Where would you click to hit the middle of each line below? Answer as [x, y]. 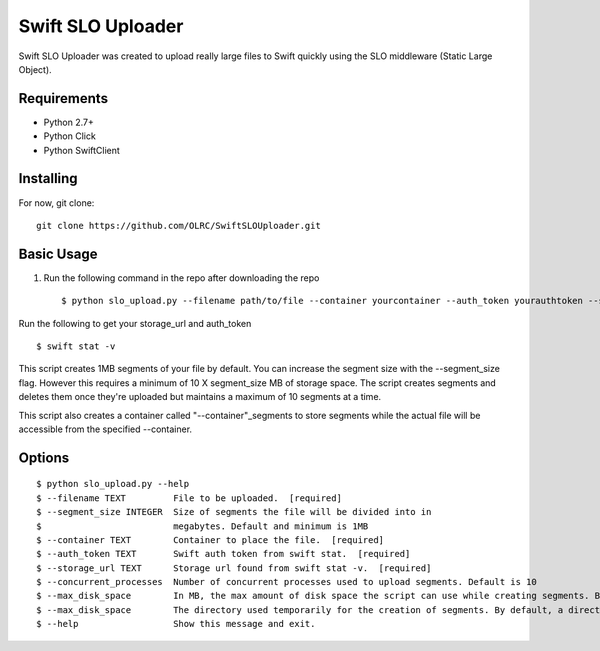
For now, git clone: [56, 202]
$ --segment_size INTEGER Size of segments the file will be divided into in [234, 512]
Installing [48, 178]
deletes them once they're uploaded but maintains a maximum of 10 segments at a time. [200, 397]
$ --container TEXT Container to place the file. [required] [210, 539]
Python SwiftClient [81, 150]
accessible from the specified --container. [105, 429]
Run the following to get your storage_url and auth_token [135, 323]
